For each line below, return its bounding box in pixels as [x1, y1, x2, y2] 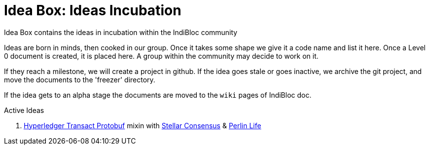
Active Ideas [4, 106, 44, 114]
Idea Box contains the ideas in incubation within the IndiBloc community [4, 28, 238, 37]
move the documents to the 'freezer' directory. [4, 75, 155, 84]
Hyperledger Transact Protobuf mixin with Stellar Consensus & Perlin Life [24, 121, 261, 130]
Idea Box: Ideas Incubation [4, 2, 181, 19]
